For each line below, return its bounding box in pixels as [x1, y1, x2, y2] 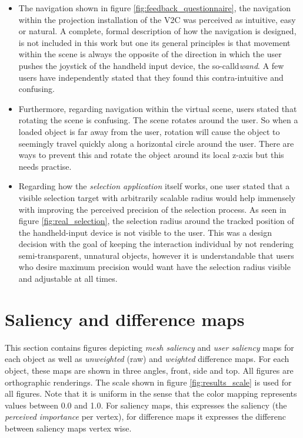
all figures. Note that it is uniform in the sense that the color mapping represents [5, 387, 297, 400]
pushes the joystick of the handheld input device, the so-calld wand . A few [18, 59, 284, 71]
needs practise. [18, 160, 72, 172]
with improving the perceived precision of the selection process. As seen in [18, 203, 287, 215]
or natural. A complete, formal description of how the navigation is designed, [18, 25, 297, 37]
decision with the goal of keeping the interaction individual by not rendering [18, 238, 294, 250]
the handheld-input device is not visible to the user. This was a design [18, 226, 272, 238]
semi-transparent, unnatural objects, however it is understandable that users [18, 249, 294, 261]
